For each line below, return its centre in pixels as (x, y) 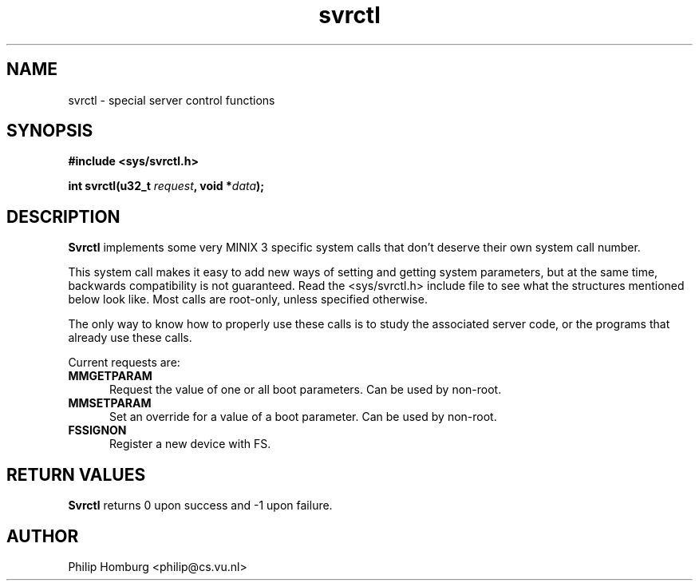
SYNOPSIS (50, 131)
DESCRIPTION (63, 216)
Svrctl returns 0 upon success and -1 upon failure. (200, 506)
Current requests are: (124, 363)
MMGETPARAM (110, 376)
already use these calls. (130, 338)
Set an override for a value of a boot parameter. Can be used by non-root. (303, 417)
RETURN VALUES (76, 474)
